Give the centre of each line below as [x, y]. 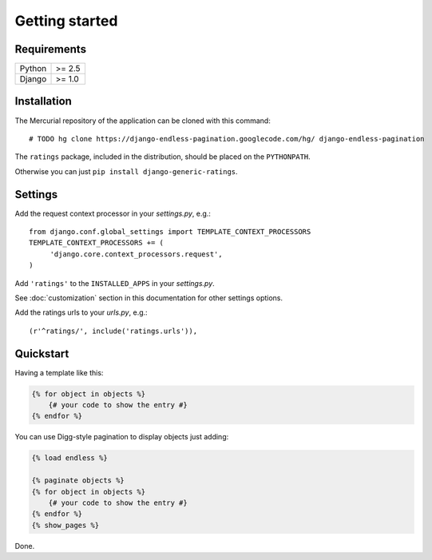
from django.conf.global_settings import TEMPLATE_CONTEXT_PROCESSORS [170, 232]
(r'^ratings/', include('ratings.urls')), [113, 331]
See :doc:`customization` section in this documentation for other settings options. [149, 298]
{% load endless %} [69, 458]
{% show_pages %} [65, 525]
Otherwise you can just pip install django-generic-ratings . [127, 171]
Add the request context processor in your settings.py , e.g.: [113, 213]
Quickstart [42, 353]
